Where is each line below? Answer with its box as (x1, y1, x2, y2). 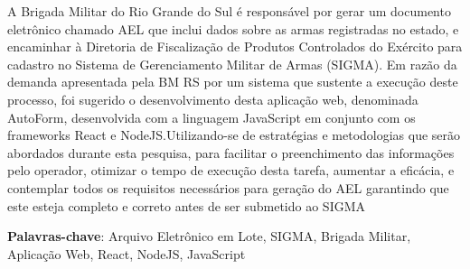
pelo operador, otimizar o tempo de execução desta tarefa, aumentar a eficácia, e (7, 161, 455, 180)
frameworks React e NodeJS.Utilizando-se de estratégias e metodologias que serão (7, 125, 461, 144)
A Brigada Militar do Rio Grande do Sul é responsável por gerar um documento (7, 2, 451, 20)
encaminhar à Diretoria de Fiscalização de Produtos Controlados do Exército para (7, 37, 463, 56)
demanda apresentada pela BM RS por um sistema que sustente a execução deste (7, 72, 458, 91)
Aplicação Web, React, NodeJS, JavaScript (7, 244, 246, 263)
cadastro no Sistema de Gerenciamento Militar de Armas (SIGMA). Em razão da (7, 54, 457, 73)
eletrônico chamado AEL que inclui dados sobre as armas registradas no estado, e (7, 19, 459, 38)
